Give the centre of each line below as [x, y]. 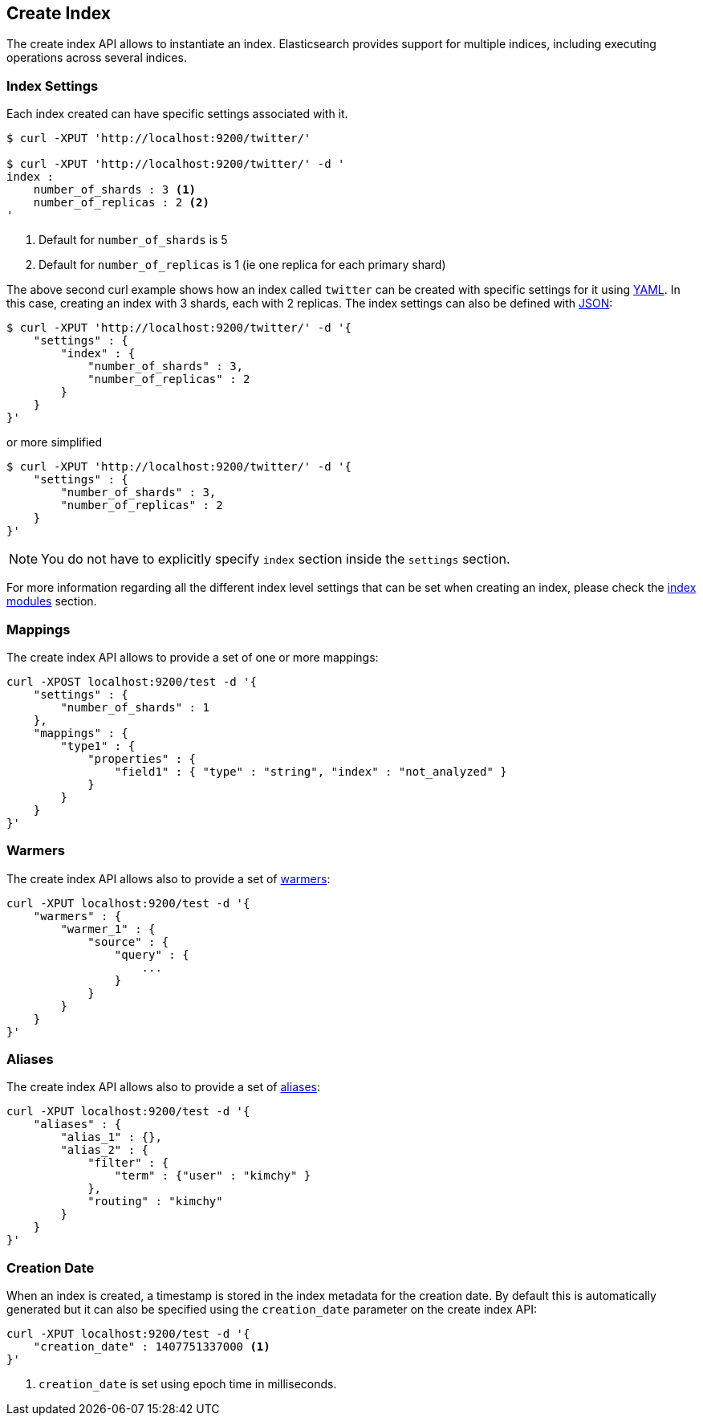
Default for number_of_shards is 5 [133, 240]
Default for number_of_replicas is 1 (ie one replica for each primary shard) [242, 265]
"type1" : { [98, 746]
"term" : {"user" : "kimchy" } [213, 1176]
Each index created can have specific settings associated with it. [177, 114]
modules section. [52, 601]
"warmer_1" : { [108, 929]
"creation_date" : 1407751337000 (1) [152, 1347]
